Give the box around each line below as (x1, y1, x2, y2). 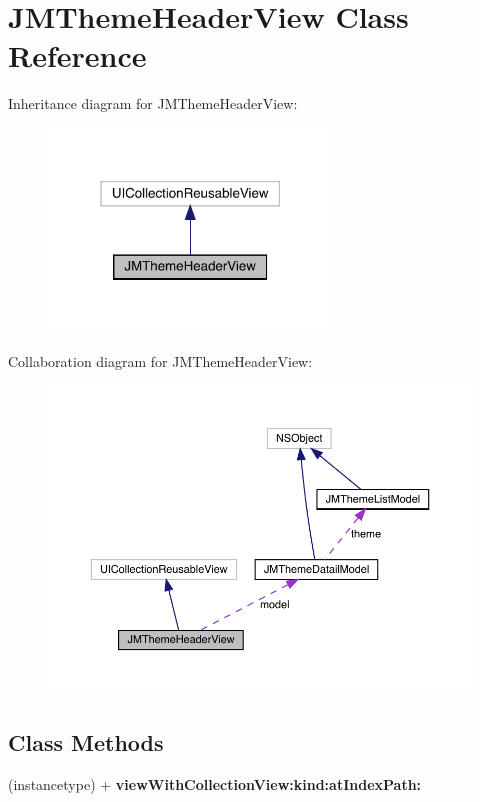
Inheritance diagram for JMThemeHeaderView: (8, 93, 298, 114)
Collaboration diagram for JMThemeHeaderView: (8, 350, 313, 371)
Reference (8, 35, 147, 76)
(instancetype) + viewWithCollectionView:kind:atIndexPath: (8, 774, 422, 795)
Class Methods (8, 727, 164, 758)
